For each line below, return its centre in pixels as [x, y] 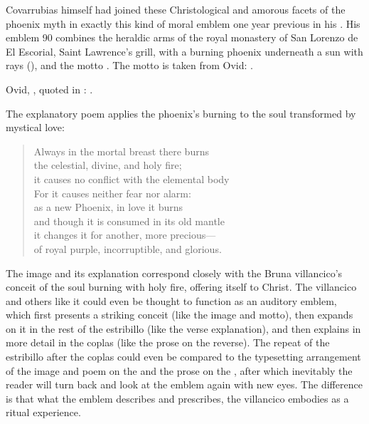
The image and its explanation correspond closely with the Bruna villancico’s [174, 273]
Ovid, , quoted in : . [49, 89]
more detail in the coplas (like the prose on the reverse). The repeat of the [168, 342]
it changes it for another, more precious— [125, 235]
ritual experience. [43, 412]
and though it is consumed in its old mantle [129, 221]
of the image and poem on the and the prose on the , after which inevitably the [179, 370]
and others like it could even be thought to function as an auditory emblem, [171, 300]
